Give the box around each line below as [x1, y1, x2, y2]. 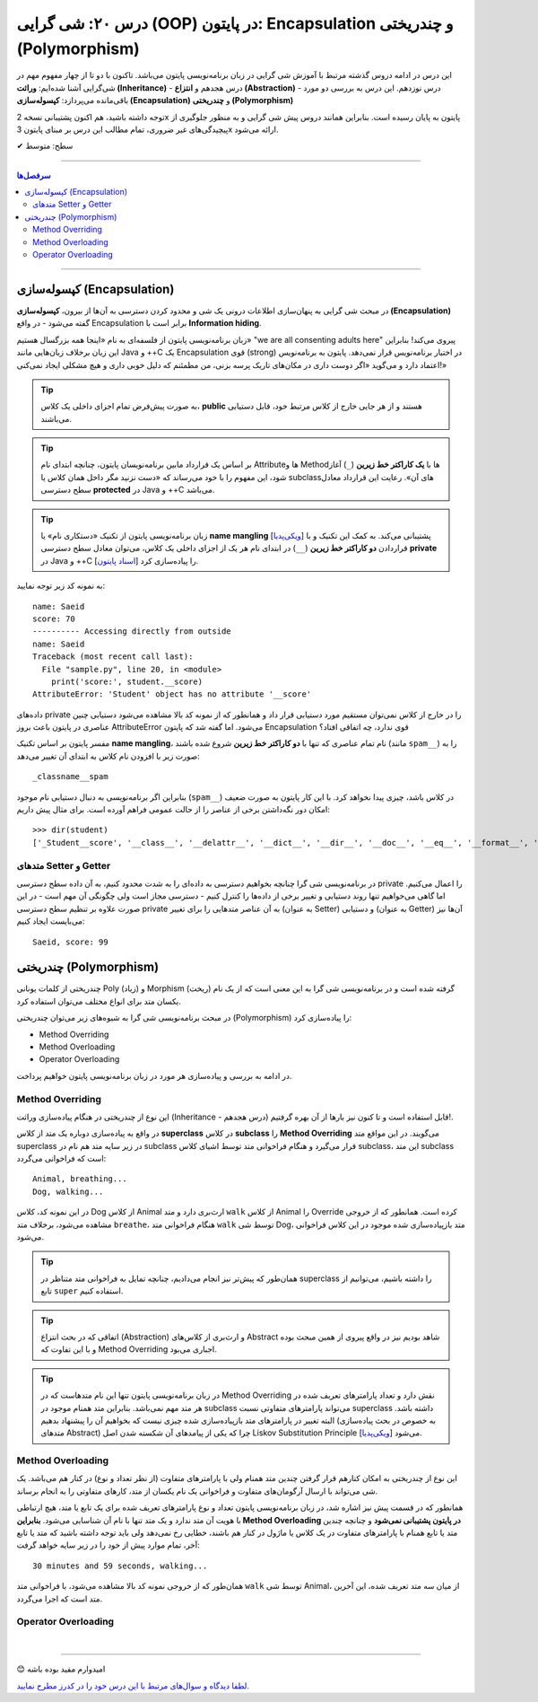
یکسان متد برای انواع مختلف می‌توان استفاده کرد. [16, 996, 181, 1006]
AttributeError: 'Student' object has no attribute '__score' [32, 689, 312, 699]
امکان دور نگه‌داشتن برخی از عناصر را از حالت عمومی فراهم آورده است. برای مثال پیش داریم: [16, 804, 331, 815]
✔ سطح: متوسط [16, 140, 74, 152]
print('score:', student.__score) [50, 676, 204, 687]
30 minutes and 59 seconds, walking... [32, 1560, 208, 1571]
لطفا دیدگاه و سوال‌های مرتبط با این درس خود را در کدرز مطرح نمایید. [16, 1680, 250, 1691]
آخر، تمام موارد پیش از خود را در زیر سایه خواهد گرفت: [16, 1540, 201, 1550]
